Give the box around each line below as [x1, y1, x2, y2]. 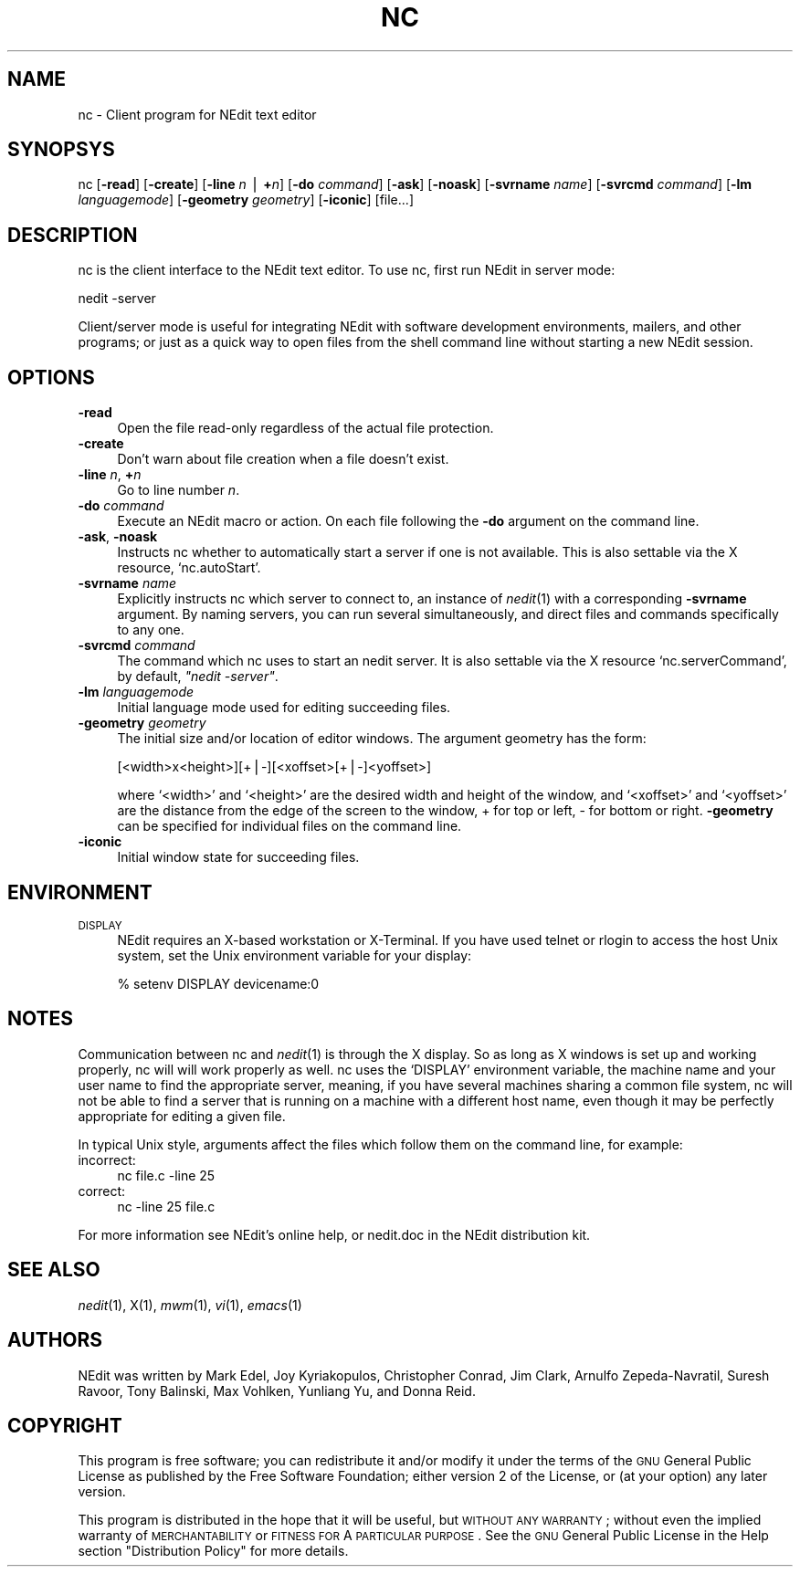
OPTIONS [7, 365, 95, 389]
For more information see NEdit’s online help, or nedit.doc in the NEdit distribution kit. [78, 1226, 591, 1243]
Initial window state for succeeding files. [117, 849, 360, 866]
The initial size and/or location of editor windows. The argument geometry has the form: [117, 730, 647, 747]
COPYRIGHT [7, 1413, 122, 1437]
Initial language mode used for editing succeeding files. [117, 699, 451, 716]
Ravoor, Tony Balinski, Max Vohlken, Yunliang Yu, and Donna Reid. [78, 1382, 476, 1399]
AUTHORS [7, 1328, 103, 1352]
